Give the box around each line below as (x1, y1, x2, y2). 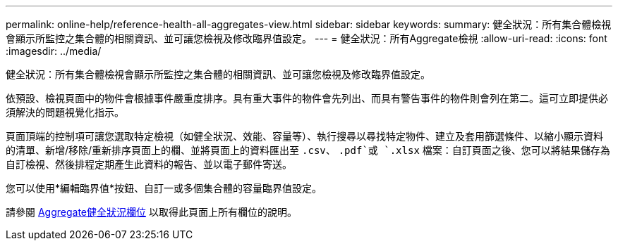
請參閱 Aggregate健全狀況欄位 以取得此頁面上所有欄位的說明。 (6, 206, 297, 218)
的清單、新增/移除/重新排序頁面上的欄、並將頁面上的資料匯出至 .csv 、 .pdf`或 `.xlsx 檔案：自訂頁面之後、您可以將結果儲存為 (6, 144, 610, 156)
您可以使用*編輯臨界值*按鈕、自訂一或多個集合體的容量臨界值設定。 (6, 182, 322, 194)
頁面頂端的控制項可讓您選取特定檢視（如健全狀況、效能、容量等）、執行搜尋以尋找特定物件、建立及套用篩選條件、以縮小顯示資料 (6, 130, 603, 142)
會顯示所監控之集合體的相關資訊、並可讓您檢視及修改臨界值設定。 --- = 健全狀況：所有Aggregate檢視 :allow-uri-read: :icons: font (6, 32, 607, 44)
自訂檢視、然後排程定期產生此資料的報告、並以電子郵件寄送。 (6, 158, 292, 170)
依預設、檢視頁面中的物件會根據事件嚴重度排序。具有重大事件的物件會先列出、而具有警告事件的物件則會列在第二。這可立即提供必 (6, 92, 608, 104)
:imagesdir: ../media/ (6, 45, 102, 57)
